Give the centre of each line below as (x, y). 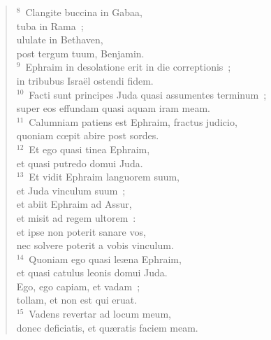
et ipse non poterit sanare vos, (81, 231)
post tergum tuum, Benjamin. (80, 53)
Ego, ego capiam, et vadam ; (78, 286)
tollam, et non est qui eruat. (77, 300)
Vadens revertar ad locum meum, (100, 314)
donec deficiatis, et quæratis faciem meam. (107, 327)
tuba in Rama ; (50, 26)
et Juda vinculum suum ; (71, 190)
